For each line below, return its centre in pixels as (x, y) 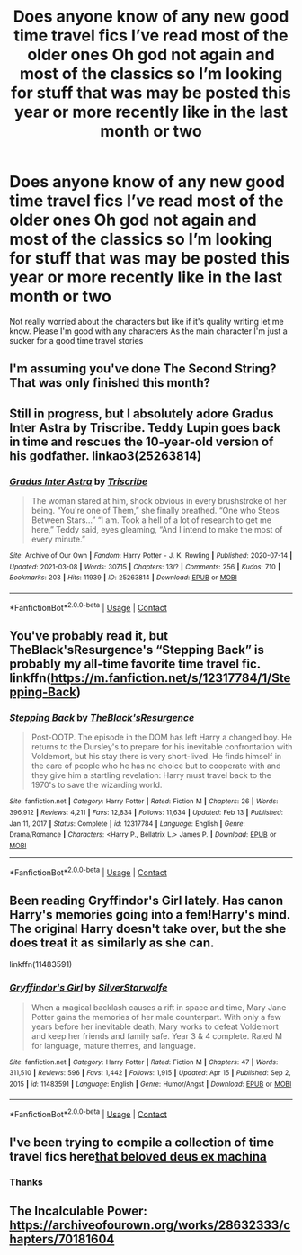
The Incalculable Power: (79, 1211)
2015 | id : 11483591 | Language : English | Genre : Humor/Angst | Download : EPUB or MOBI (151, 1085)
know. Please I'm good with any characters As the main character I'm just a (148, 331)
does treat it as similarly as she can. (112, 943)
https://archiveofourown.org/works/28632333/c (150, 1225)
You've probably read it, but (89, 636)
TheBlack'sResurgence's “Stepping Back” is (137, 650)
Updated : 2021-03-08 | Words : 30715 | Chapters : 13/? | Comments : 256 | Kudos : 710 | (145, 567)
